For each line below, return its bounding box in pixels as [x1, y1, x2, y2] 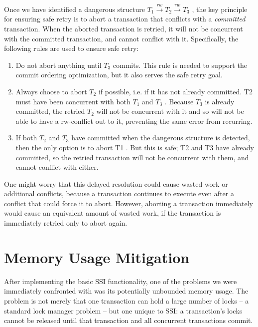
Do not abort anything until [15, 59, 102, 70]
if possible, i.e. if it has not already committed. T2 [98, 86, 253, 96]
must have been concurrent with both [15, 96, 130, 106]
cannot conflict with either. [15, 162, 99, 172]
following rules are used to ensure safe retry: [4, 43, 139, 53]
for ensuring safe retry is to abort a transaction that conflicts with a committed [4, 13, 246, 24]
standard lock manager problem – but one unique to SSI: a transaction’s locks [4, 305, 243, 316]
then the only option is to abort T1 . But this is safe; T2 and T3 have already [15, 142, 254, 152]
